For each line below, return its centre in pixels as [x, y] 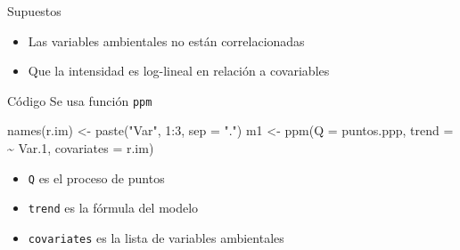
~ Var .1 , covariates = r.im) [81, 148]
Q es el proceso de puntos [96, 177]
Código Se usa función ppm [80, 100]
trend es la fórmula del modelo [113, 208]
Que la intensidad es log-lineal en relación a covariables [179, 71]
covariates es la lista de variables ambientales [156, 237]
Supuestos [34, 11]
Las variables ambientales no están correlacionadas [166, 40]
